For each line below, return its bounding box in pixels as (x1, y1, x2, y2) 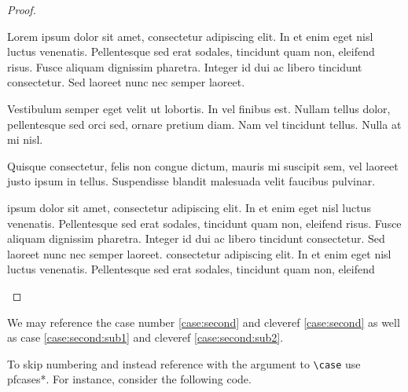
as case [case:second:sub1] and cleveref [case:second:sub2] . (7, 329, 284, 346)
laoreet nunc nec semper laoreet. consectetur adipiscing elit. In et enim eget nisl (7, 245, 391, 262)
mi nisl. (7, 131, 43, 148)
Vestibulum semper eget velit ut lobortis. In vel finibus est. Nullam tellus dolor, (7, 100, 391, 116)
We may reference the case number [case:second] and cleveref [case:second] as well (7, 313, 400, 330)
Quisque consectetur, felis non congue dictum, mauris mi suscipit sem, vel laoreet (7, 157, 399, 174)
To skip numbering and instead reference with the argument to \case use (7, 355, 361, 372)
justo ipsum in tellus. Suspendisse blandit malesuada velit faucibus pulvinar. (7, 173, 376, 189)
